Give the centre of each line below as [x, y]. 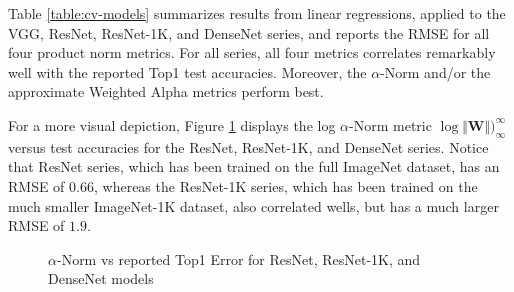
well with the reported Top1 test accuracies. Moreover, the [187, 71]
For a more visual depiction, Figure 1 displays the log [172, 124]
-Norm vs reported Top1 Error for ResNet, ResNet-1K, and [238, 258]
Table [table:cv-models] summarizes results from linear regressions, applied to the [257, 13]
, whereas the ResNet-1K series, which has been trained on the [285, 185]
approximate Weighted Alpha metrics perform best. [166, 91]
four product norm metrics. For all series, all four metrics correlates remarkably [252, 52]
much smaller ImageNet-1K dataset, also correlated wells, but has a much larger [253, 205]
